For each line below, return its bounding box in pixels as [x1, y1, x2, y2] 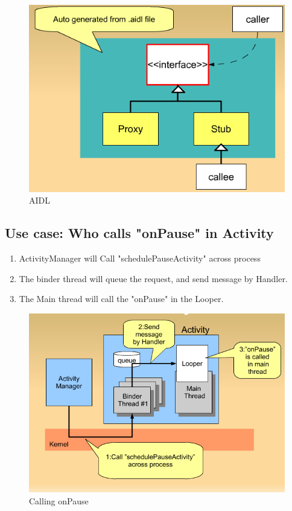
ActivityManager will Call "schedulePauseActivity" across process [19, 252, 261, 265]
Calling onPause [29, 494, 89, 507]
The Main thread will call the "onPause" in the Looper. [19, 292, 224, 305]
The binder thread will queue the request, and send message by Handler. [19, 272, 288, 284]
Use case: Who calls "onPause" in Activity [5, 223, 274, 242]
